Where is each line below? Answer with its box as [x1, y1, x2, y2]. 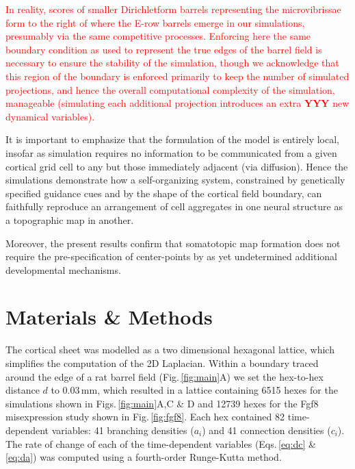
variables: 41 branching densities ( [51, 422, 194, 437]
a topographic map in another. [5, 212, 134, 227]
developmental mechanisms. [5, 262, 121, 277]
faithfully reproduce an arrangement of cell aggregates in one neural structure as [5, 199, 343, 214]
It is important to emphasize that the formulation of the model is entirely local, [5, 132, 340, 147]
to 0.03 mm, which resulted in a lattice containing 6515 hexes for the [51, 383, 338, 397]
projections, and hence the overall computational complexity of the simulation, [5, 82, 335, 97]
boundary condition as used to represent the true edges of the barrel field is [5, 42, 322, 56]
